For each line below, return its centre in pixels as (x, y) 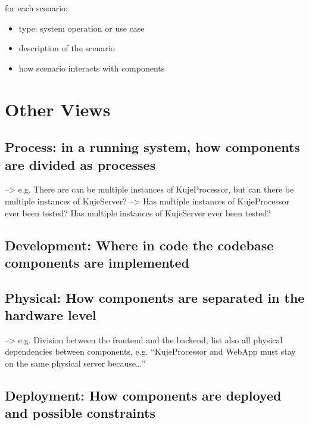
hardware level (51, 315)
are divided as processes (80, 164)
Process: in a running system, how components (152, 147)
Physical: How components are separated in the (155, 297)
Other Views (58, 109)
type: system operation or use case (82, 28)
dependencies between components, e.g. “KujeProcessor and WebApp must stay (150, 351)
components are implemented (97, 262)
